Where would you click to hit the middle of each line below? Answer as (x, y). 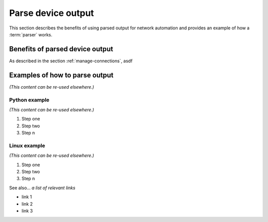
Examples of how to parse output (61, 75)
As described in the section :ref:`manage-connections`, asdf (71, 61)
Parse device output (52, 13)
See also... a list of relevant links (42, 188)
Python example (29, 100)
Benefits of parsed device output (61, 49)
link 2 (27, 204)
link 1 (27, 197)
